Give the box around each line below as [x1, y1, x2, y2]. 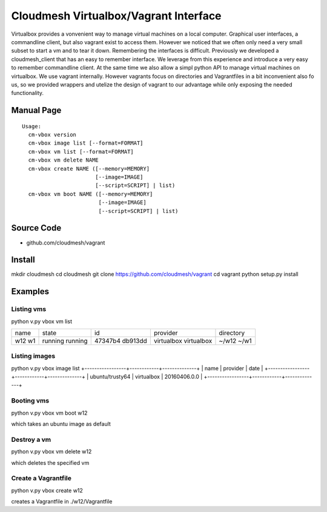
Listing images [11, 352, 56, 360]
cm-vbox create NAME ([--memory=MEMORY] [28, 165, 150, 172]
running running [42, 336, 88, 345]
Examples [11, 286, 50, 297]
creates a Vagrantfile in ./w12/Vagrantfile [11, 498, 113, 505]
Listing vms [11, 305, 47, 313]
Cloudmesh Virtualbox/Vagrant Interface [11, 9, 222, 22]
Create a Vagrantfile [11, 474, 72, 482]
